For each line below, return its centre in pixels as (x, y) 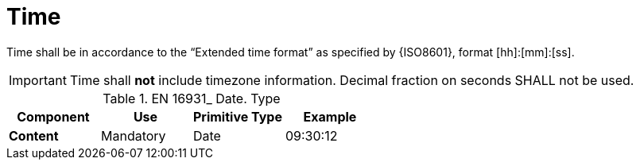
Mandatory (133, 135)
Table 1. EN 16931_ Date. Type (192, 98)
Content (34, 135)
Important (38, 80)
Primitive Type (237, 116)
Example (330, 116)
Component (53, 116)
